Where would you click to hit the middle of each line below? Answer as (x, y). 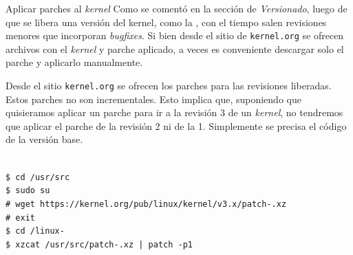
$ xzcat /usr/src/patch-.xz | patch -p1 (99, 244)
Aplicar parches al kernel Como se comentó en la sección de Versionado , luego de (176, 8)
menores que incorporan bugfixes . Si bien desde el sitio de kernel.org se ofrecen (175, 35)
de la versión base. (44, 139)
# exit (20, 218)
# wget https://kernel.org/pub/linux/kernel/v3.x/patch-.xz (146, 204)
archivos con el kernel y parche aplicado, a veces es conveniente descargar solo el (175, 48)
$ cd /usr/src (38, 177)
